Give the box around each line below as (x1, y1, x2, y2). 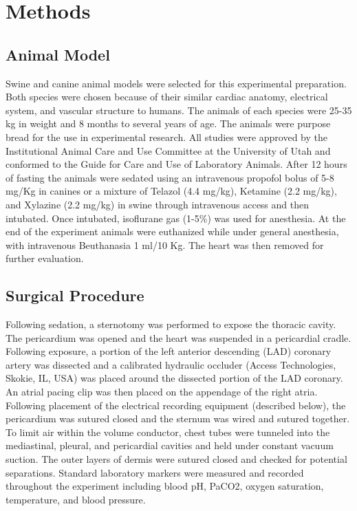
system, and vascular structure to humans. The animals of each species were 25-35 (6, 102, 352, 117)
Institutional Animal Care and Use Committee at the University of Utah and (6, 143, 331, 157)
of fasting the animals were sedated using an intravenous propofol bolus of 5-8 (6, 170, 334, 184)
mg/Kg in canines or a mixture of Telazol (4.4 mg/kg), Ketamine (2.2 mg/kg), (6, 184, 337, 198)
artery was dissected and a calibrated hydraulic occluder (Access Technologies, (6, 357, 336, 371)
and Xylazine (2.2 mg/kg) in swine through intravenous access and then (6, 197, 309, 211)
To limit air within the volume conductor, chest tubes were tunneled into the (6, 424, 330, 439)
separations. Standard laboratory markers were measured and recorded (6, 465, 304, 479)
